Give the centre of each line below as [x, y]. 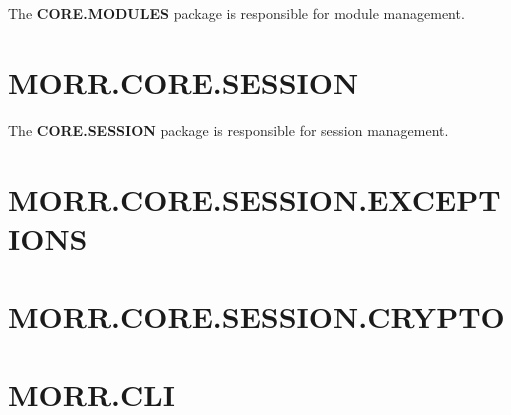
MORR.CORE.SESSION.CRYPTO [256, 316]
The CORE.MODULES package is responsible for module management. [236, 13]
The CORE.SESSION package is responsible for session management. [228, 129]
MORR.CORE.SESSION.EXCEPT [254, 198]
